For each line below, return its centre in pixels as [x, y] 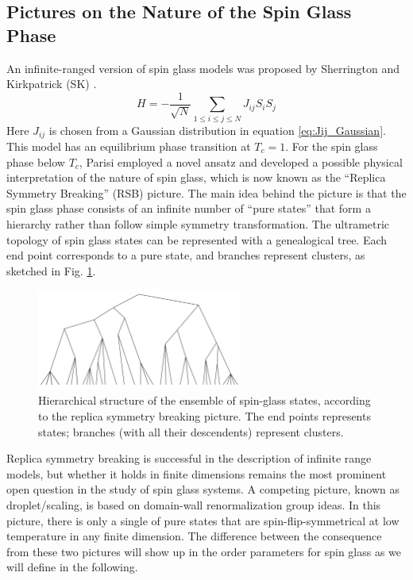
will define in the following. [72, 567]
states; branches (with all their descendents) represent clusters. [191, 431]
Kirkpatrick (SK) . [52, 84]
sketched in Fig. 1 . [51, 270]
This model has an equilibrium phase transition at [129, 146]
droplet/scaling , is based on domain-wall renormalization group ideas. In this [194, 504]
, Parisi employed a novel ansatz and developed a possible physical [241, 161]
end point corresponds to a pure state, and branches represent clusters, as [186, 255]
